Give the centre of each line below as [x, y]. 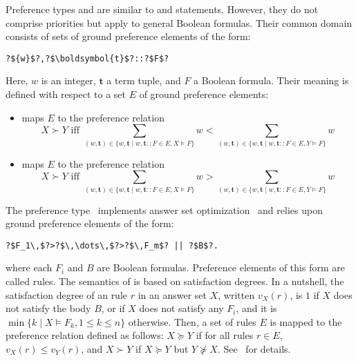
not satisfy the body [48, 308]
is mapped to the [306, 321]
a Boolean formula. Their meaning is [271, 80]
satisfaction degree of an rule [67, 294]
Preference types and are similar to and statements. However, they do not [162, 9]
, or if [113, 308]
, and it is [256, 308]
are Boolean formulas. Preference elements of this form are [221, 267]
